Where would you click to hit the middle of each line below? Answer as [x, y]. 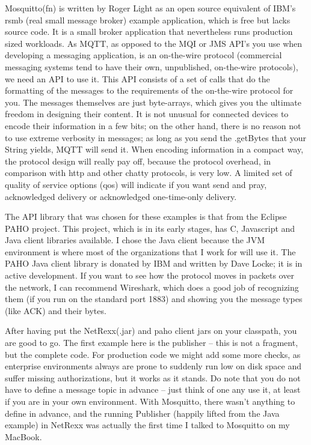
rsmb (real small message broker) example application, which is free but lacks [148, 20]
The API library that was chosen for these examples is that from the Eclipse [146, 216]
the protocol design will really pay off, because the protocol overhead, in [138, 161]
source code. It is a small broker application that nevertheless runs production [149, 32]
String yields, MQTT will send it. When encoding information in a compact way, [154, 149]
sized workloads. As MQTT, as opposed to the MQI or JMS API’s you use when [154, 43]
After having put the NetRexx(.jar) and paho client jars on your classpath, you [151, 331]
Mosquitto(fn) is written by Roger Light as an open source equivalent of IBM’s [150, 8]
